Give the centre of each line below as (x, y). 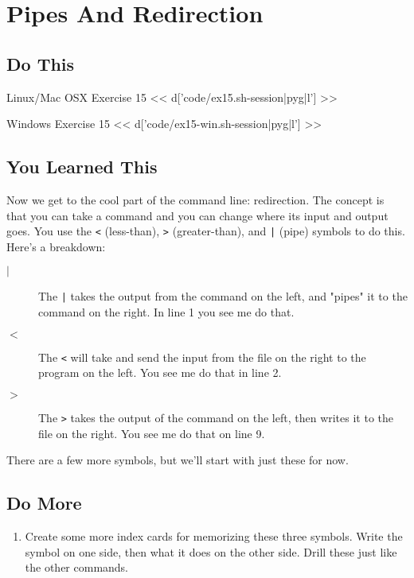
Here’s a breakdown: (56, 246)
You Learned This (82, 167)
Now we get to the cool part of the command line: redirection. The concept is (195, 199)
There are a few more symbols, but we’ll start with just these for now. (178, 460)
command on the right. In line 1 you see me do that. (166, 312)
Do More (44, 503)
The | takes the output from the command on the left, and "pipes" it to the (223, 296)
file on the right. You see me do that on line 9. (152, 433)
